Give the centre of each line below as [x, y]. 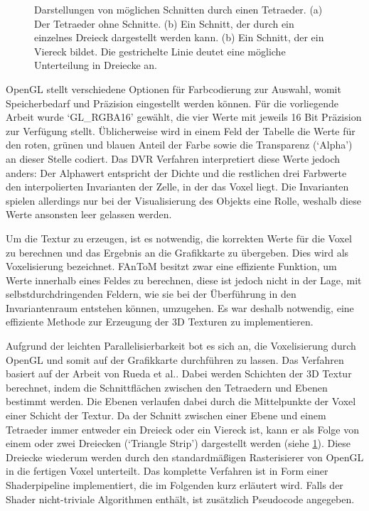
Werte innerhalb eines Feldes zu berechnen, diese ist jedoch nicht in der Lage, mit [184, 280]
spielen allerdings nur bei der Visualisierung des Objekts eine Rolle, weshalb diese [183, 200]
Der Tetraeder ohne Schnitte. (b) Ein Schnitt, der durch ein [164, 23]
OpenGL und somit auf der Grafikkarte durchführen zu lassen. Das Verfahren [175, 359]
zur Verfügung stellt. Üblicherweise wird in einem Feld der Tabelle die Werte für [181, 130]
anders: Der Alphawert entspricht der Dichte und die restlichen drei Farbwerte [176, 172]
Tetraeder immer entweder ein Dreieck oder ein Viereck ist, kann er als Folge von [183, 429]
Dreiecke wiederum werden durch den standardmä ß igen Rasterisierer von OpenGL [185, 457]
